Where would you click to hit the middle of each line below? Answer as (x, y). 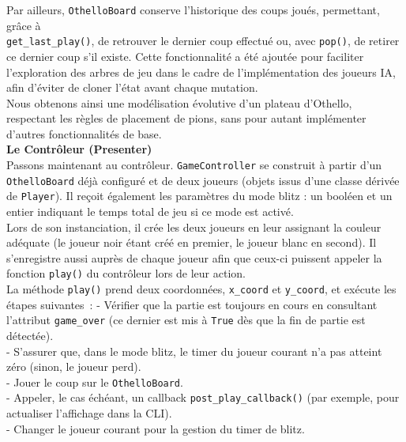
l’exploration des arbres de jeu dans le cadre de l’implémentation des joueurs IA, (201, 72)
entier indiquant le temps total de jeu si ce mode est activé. (150, 212)
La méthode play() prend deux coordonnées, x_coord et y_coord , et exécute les (201, 289)
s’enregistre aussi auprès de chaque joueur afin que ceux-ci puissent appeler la (194, 257)
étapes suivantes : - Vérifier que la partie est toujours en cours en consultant (192, 304)
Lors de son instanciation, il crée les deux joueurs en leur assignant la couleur (194, 227)
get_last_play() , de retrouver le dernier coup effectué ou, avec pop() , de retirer (203, 41)
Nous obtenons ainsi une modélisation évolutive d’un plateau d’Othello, (179, 102)
